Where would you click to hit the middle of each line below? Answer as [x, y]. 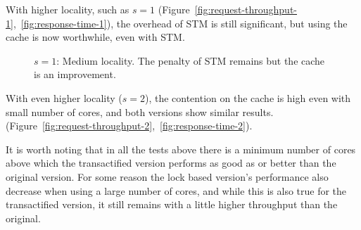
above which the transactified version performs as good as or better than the [171, 163]
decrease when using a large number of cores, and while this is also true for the [176, 190]
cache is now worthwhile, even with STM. [95, 37]
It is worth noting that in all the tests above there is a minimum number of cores [181, 149]
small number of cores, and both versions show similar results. [140, 111]
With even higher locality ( [64, 97]
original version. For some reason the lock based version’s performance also [167, 176]
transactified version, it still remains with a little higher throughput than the [172, 204]
